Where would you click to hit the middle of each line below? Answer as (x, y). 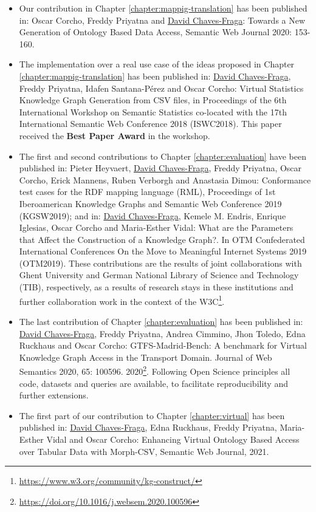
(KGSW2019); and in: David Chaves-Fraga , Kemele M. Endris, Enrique (153, 215)
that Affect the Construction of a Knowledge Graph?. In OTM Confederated (162, 239)
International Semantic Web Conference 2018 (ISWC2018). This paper (150, 124)
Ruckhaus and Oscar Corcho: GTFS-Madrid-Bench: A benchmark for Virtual (163, 345)
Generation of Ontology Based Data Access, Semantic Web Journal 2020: (155, 32)
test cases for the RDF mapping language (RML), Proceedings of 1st (147, 192)
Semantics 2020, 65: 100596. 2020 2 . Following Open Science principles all (155, 370)
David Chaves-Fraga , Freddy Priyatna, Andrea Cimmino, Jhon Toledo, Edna (162, 333)
